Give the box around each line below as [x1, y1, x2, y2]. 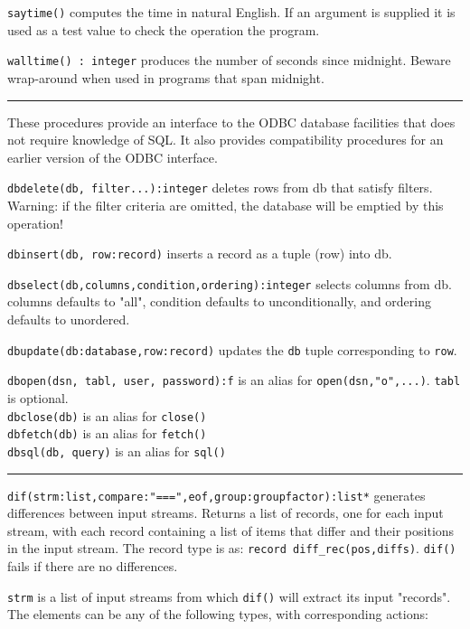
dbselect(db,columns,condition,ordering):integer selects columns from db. [7, 274, 452, 293]
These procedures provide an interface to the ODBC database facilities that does [7, 112, 456, 131]
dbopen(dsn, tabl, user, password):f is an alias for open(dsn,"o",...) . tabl [7, 371, 461, 390]
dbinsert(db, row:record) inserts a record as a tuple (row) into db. [7, 244, 392, 263]
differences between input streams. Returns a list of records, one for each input [7, 503, 444, 522]
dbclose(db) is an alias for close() [7, 406, 207, 425]
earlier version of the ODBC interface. [7, 147, 218, 166]
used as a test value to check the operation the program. [7, 20, 320, 39]
